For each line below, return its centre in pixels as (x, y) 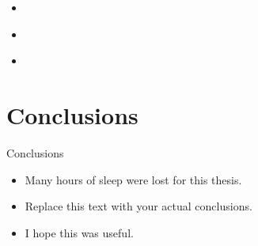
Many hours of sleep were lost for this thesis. (133, 179)
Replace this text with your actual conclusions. (138, 206)
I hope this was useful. (79, 232)
